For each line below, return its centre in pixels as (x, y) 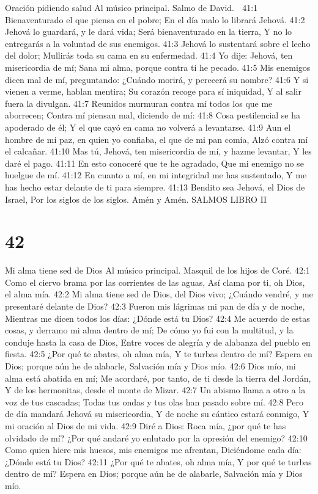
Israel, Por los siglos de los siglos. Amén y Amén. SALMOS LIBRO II (136, 199)
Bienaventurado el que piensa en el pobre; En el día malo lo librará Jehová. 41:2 (155, 19)
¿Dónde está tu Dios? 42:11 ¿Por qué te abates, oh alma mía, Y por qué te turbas (158, 461)
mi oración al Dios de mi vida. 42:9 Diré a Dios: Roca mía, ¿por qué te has (146, 425)
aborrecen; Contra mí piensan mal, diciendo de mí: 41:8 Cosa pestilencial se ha (153, 115)
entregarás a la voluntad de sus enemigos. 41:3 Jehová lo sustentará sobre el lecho (158, 43)
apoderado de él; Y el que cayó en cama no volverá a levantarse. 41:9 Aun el (148, 127)
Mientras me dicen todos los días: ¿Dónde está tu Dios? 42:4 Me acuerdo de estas (157, 318)
